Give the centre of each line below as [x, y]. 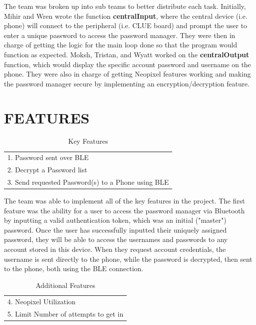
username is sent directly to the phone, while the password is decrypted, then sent [128, 259]
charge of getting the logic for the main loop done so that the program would [121, 45]
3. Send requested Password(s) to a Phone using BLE [88, 182]
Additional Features [66, 285]
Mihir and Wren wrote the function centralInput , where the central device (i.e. [126, 16]
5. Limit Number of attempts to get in [66, 313]
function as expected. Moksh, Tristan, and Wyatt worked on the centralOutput [127, 54]
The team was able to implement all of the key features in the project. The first [125, 201]
